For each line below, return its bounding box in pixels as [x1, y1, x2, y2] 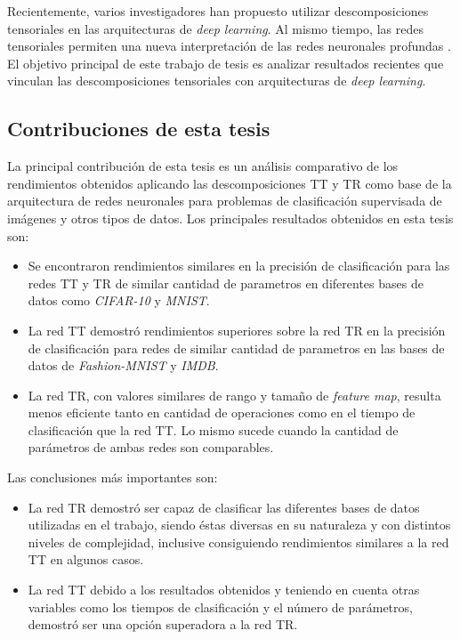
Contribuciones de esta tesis [7, 115, 270, 142]
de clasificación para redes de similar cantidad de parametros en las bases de [28, 338, 445, 357]
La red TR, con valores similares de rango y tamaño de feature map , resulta [28, 385, 441, 404]
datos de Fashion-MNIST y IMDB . [28, 356, 219, 375]
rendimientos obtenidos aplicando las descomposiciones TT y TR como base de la [7, 174, 452, 192]
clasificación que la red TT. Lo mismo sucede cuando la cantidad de [28, 420, 399, 439]
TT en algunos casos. [28, 550, 144, 569]
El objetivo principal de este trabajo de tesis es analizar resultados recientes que [7, 53, 444, 72]
